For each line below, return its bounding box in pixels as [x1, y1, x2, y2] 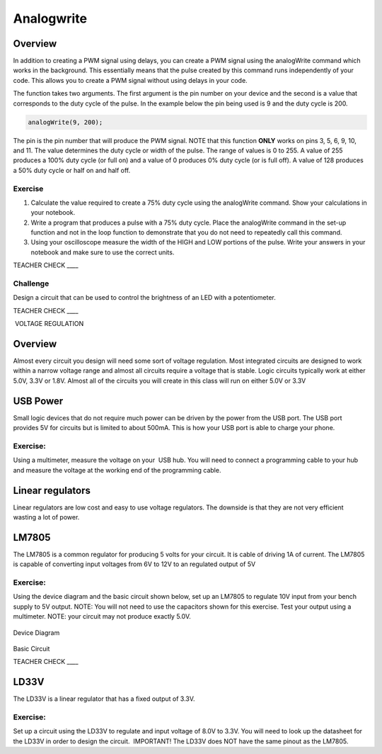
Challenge [13, 278, 50, 288]
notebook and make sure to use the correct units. [30, 248, 175, 257]
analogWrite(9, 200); [28, 118, 103, 126]
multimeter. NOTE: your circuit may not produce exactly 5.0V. [13, 612, 191, 621]
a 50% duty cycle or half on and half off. [13, 166, 131, 174]
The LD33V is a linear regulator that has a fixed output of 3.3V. [13, 694, 195, 703]
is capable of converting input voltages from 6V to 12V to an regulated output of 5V [13, 560, 256, 568]
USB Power [13, 395, 64, 407]
